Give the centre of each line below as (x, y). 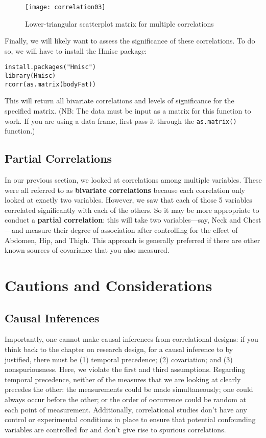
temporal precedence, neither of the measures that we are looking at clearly (123, 379)
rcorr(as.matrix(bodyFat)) (50, 84)
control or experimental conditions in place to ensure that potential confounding (130, 419)
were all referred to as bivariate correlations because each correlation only (125, 190)
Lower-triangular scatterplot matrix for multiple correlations (119, 23)
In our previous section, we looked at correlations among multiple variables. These (133, 180)
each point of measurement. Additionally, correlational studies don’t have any (126, 409)
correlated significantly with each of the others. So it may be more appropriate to (132, 210)
